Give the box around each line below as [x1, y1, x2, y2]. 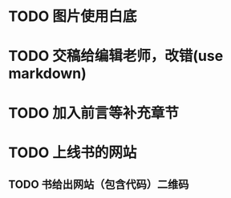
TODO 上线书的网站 [8, 143, 137, 161]
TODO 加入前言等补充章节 [8, 103, 179, 122]
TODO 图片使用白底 [8, 7, 137, 26]
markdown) [8, 65, 87, 83]
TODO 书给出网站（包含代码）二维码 [8, 178, 189, 192]
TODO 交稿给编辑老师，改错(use [8, 47, 224, 65]
